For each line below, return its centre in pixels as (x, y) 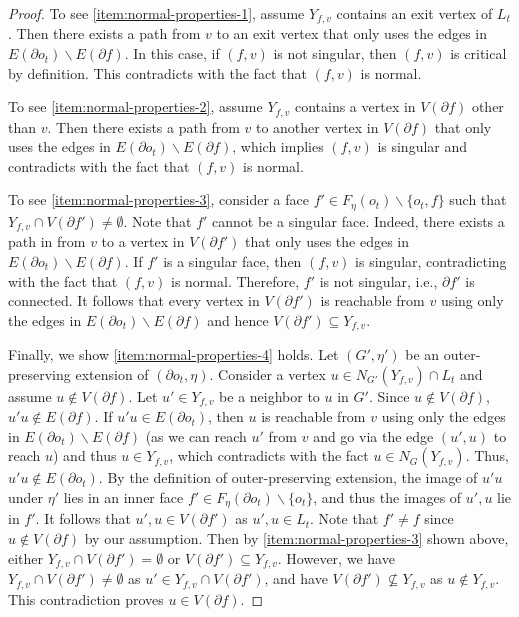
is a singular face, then (232, 260)
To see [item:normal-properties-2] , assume (135, 106)
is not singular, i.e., (378, 280)
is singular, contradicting (431, 260)
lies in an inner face (123, 497)
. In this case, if (172, 53)
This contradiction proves (86, 598)
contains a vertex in (355, 106)
